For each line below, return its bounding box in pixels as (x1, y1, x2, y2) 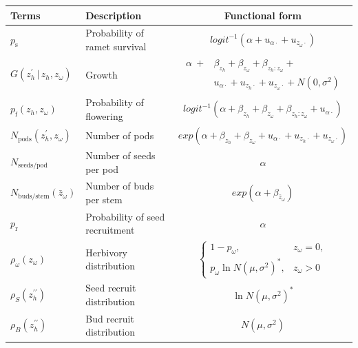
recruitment (85, 223, 135, 237)
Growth (85, 67, 118, 81)
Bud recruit (85, 311, 134, 325)
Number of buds (85, 178, 154, 193)
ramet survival (85, 39, 147, 53)
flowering (85, 108, 123, 123)
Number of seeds (85, 147, 156, 162)
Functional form (224, 8, 302, 22)
